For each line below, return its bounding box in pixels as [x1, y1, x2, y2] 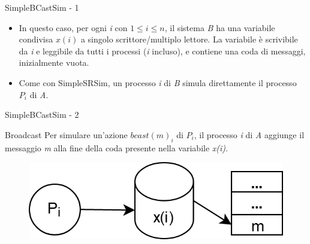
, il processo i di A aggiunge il [194, 128, 305, 141]
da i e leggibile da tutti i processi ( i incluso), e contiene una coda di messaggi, [19, 44, 306, 57]
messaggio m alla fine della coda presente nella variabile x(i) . [5, 141, 228, 154]
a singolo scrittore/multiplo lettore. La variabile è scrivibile [80, 33, 298, 45]
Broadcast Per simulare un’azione [5, 128, 128, 141]
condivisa [19, 33, 53, 45]
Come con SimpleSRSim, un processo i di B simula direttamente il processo [19, 76, 297, 89]
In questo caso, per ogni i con [19, 21, 128, 33]
